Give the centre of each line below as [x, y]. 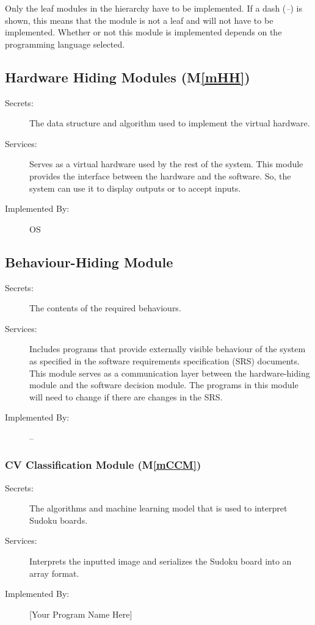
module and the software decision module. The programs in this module [164, 385]
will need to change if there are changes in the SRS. [126, 396]
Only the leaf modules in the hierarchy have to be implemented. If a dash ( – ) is [154, 8]
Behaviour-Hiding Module [89, 262]
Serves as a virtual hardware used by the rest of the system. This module [166, 164]
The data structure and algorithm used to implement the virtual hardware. [170, 123]
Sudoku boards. [59, 520]
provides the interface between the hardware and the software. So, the [160, 175]
